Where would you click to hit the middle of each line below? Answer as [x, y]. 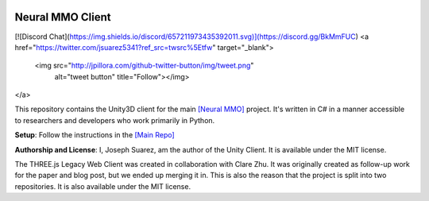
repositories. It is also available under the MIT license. [102, 186]
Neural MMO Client [63, 17]
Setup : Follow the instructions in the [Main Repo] [95, 135]
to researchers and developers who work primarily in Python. [115, 120]
